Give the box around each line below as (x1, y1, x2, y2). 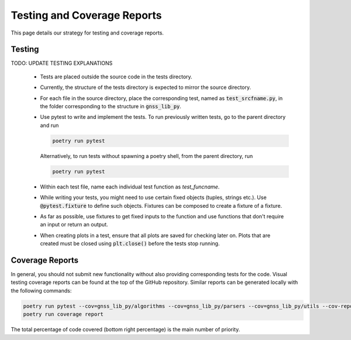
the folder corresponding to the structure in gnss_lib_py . (40, 103, 181, 110)
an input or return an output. (40, 221, 108, 228)
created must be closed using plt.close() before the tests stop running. (40, 240, 220, 247)
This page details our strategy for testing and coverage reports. (11, 29, 164, 36)
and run (40, 122, 59, 129)
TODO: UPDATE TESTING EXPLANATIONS (11, 60, 113, 67)
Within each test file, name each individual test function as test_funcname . (40, 183, 220, 190)
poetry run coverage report (23, 311, 104, 318)
